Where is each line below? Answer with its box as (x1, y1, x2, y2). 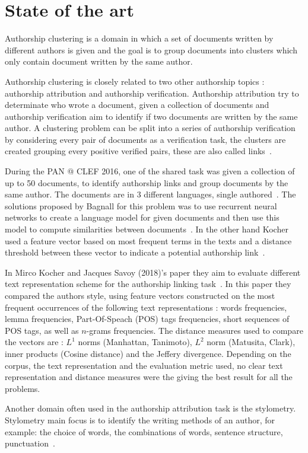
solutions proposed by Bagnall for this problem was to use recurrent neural (5, 199, 277, 212)
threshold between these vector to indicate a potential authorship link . (5, 246, 265, 259)
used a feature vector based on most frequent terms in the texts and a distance (5, 234, 292, 247)
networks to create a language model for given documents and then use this (5, 211, 280, 224)
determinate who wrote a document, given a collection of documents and (5, 98, 269, 111)
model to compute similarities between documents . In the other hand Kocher (5, 223, 288, 235)
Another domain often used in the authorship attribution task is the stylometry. (5, 402, 296, 414)
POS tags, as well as (5, 324, 79, 336)
